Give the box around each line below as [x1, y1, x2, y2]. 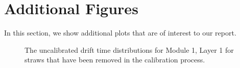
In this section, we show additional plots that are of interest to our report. [4, 27, 236, 38]
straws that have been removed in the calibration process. [25, 54, 205, 65]
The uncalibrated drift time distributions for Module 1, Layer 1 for [25, 44, 234, 55]
